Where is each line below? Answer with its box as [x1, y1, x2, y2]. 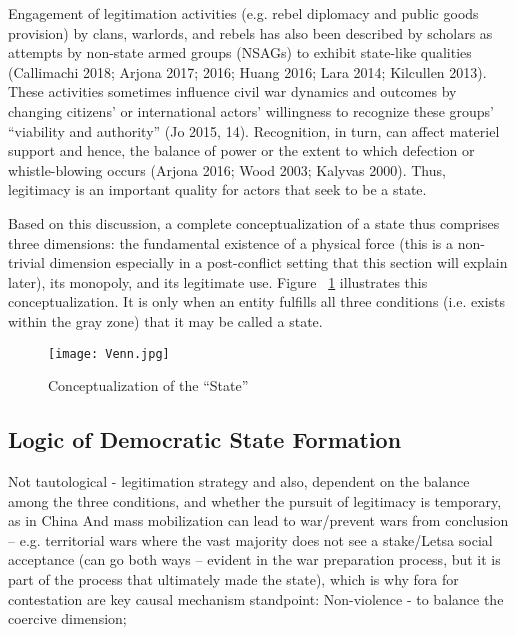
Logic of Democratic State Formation [8, 424, 402, 455]
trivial [8, 252, 46, 273]
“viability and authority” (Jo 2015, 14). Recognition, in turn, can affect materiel [8, 120, 500, 141]
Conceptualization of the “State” [48, 375, 249, 396]
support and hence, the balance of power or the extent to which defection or [8, 140, 475, 161]
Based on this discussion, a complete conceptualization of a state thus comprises [8, 212, 500, 233]
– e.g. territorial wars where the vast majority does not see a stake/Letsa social [8, 529, 493, 550]
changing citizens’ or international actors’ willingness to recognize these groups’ [8, 100, 494, 121]
